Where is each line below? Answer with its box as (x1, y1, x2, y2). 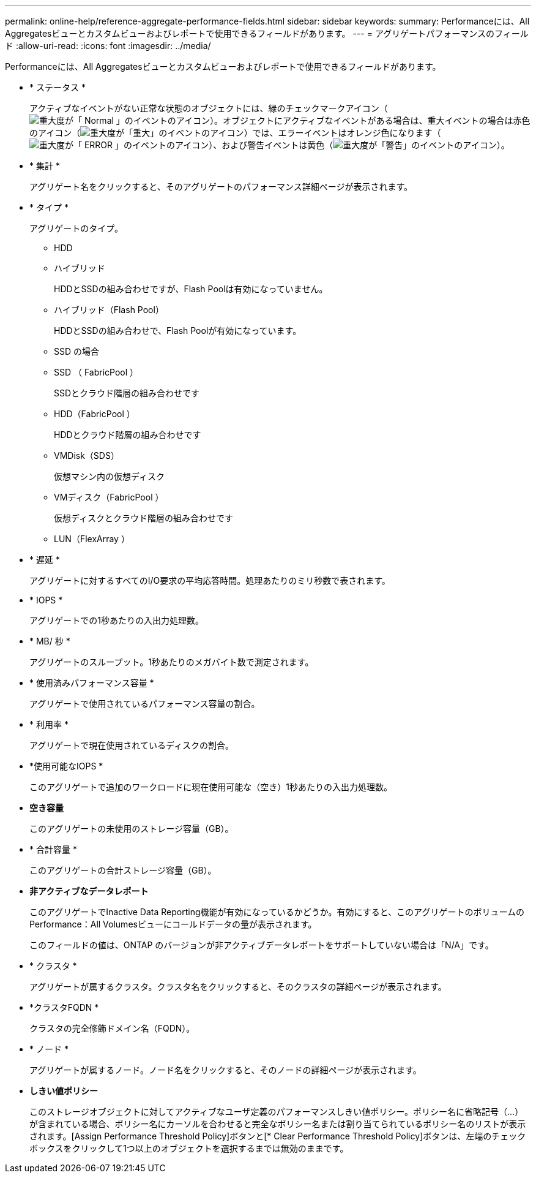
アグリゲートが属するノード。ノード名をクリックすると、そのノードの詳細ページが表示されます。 (29, 1065, 422, 1075)
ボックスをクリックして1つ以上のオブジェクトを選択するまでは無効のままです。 (29, 1143, 349, 1153)
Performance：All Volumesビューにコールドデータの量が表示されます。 (29, 919, 317, 929)
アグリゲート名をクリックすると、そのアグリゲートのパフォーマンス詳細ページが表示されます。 (29, 181, 413, 192)
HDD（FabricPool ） (54, 409, 135, 419)
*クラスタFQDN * (29, 1002, 99, 1013)
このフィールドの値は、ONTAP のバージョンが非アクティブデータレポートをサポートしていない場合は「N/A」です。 (29, 940, 494, 950)
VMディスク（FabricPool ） (54, 492, 164, 502)
